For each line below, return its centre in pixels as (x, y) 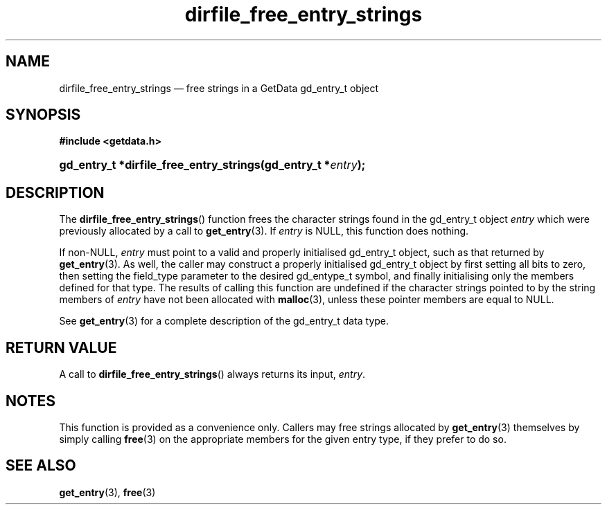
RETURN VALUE (61, 347)
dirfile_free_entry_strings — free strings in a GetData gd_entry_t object (219, 88)
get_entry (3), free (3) (107, 492)
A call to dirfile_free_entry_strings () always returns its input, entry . (212, 374)
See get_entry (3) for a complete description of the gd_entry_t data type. (224, 321)
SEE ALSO (41, 466)
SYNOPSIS (43, 115)
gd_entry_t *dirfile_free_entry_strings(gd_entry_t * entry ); (212, 165)
